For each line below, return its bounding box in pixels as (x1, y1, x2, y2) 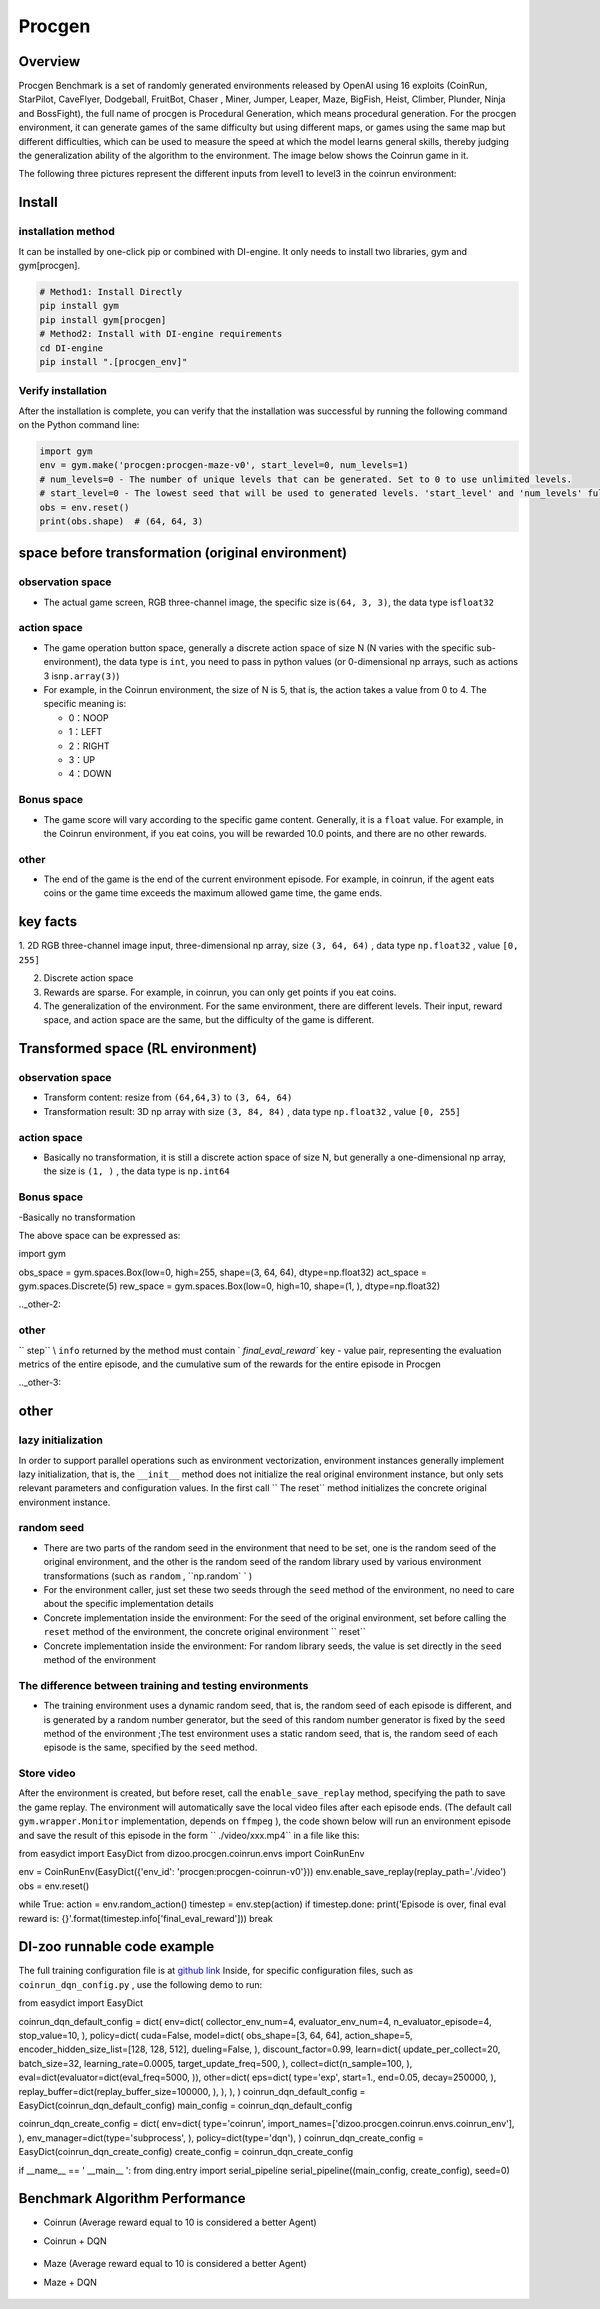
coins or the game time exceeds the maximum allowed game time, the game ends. (43, 887, 383, 899)
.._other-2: (18, 1298, 62, 1310)
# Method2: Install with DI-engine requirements (39, 328, 283, 340)
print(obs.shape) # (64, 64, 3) (39, 515, 204, 527)
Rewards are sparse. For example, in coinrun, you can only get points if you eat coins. (43, 986, 397, 998)
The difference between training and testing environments (18, 1678, 309, 1692)
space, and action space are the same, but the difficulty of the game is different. (43, 1014, 375, 1026)
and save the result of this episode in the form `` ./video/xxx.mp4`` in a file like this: (18, 1829, 360, 1841)
